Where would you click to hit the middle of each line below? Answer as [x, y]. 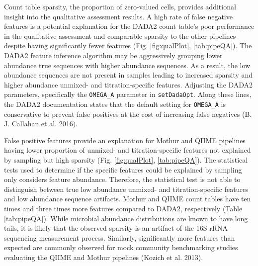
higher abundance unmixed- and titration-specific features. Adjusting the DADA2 [129, 84]
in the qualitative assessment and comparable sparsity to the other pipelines [120, 36]
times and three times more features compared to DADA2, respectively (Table [123, 208]
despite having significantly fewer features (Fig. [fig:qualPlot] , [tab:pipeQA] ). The [128, 45]
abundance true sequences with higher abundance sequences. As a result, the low [127, 65]
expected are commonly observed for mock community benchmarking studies [121, 247]
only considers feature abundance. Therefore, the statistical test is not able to [122, 179]
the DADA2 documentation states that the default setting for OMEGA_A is [115, 104]
